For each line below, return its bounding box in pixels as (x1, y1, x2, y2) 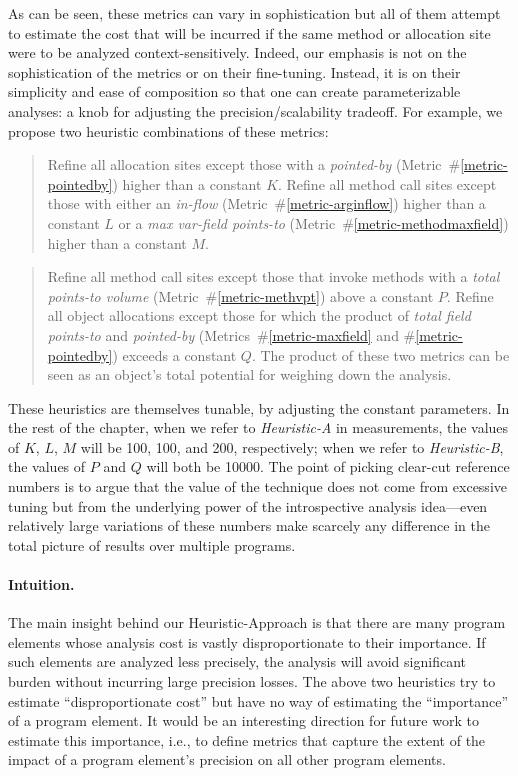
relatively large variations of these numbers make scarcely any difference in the (8, 515, 490, 536)
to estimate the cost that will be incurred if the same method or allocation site (8, 22, 491, 43)
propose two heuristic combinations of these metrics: (8, 120, 329, 141)
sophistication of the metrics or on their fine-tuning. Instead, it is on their (8, 61, 461, 82)
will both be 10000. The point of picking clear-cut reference (146, 456, 510, 477)
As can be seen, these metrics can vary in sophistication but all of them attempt (8, 3, 501, 23)
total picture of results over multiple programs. (8, 534, 296, 555)
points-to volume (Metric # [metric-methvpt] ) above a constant (47, 285, 434, 306)
